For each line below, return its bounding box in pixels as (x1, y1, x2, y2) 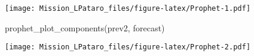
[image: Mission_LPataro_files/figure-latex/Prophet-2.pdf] (5, 43, 251, 52)
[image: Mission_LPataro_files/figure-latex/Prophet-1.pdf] (5, 4, 251, 13)
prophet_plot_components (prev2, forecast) (5, 21, 165, 34)
